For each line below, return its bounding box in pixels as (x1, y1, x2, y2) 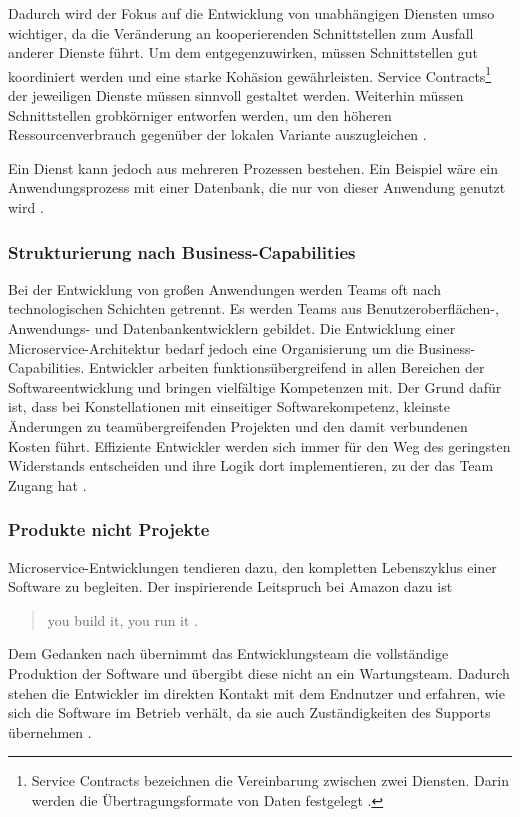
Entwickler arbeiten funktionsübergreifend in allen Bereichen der (88, 357, 485, 378)
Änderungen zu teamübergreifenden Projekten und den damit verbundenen (8, 415, 468, 436)
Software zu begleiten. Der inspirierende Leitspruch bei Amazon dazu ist (8, 576, 453, 597)
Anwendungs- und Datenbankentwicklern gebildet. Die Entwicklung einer (8, 318, 456, 338)
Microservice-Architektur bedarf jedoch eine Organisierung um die (8, 337, 414, 358)
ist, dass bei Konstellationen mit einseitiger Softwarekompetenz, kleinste (8, 396, 450, 417)
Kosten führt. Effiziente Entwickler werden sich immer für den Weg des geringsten (8, 435, 511, 456)
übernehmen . (8, 721, 92, 742)
